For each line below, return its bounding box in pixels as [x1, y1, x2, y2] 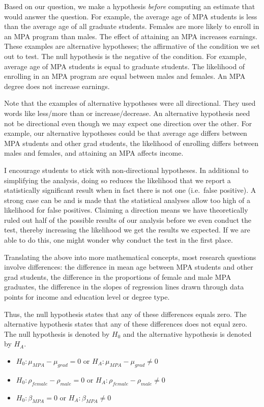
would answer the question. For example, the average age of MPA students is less [4, 11, 257, 21]
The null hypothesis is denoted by [4, 328, 110, 339]
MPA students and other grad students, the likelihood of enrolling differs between [4, 137, 259, 148]
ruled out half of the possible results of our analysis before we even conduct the [4, 214, 251, 225]
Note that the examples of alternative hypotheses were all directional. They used [4, 98, 256, 108]
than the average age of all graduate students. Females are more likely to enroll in [4, 21, 259, 32]
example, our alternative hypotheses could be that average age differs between [4, 128, 247, 138]
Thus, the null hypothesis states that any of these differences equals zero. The [4, 308, 247, 319]
